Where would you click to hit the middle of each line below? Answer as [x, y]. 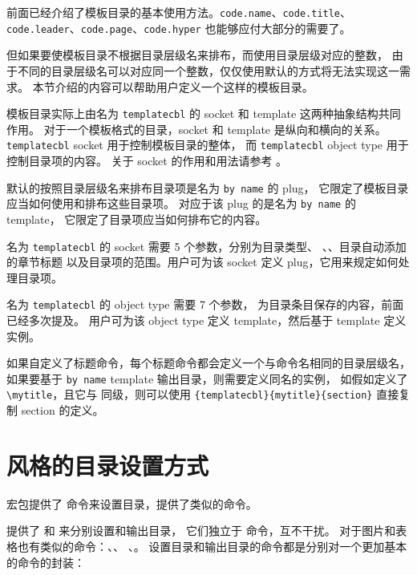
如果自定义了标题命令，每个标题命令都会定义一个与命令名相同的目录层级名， [208, 363]
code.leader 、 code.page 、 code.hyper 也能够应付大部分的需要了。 [179, 28]
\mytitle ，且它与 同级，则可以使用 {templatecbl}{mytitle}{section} [190, 394]
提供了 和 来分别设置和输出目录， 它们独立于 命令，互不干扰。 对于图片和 [201, 530]
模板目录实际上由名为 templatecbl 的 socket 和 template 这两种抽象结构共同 [204, 113]
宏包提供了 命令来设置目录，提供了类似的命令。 [132, 503]
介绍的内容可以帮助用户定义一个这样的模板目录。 [184, 86]
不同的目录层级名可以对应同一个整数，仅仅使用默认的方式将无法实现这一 [208, 70]
